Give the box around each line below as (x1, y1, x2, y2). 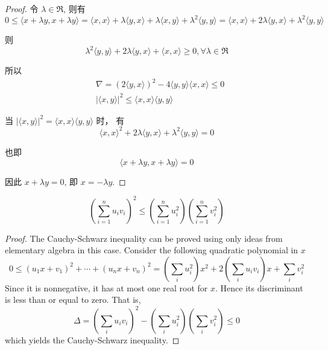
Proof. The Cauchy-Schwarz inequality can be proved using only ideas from (5, 232, 283, 244)
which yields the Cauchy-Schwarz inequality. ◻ (5, 333, 180, 346)
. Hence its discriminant (215, 281, 303, 294)
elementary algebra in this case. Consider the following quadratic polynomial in (5, 244, 298, 256)
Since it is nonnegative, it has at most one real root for (5, 281, 208, 294)
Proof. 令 (5, 2, 39, 15)
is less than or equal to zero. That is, (5, 293, 141, 306)
